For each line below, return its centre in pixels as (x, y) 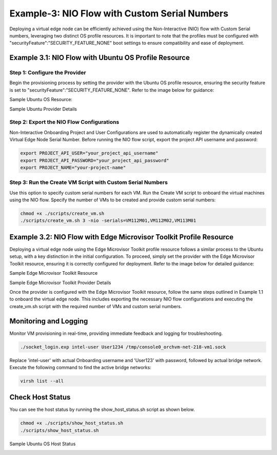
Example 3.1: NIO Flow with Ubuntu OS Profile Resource (100, 58)
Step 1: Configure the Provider (48, 73)
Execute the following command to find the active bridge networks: (80, 367)
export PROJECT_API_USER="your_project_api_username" (89, 153)
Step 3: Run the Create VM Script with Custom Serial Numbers (88, 182)
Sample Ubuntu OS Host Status (43, 444)
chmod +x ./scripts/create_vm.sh (62, 214)
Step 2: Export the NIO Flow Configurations (64, 122)
